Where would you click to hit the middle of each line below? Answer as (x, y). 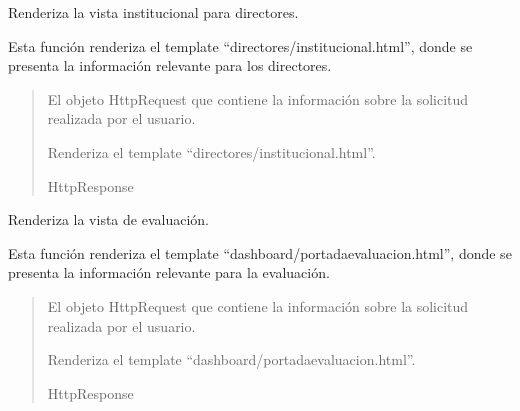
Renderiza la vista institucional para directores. (153, 12)
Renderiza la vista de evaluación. (108, 219)
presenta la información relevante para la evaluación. (169, 272)
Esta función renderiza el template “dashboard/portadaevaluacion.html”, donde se (260, 252)
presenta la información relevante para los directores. (170, 65)
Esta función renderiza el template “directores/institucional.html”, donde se (240, 45)
